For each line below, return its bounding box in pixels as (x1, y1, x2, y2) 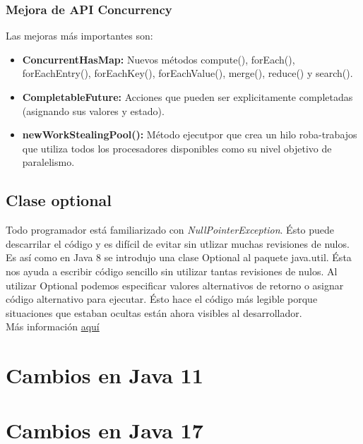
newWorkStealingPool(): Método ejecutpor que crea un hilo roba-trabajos (22, 127, 357, 142)
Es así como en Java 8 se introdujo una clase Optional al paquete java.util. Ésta (6, 250, 352, 265)
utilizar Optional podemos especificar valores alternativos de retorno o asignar (6, 277, 344, 292)
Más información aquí (6, 319, 100, 334)
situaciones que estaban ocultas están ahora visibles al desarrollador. (6, 305, 302, 320)
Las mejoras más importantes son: (6, 28, 153, 43)
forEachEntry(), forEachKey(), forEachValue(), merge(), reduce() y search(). (22, 66, 353, 80)
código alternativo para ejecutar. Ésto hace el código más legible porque (6, 292, 318, 306)
